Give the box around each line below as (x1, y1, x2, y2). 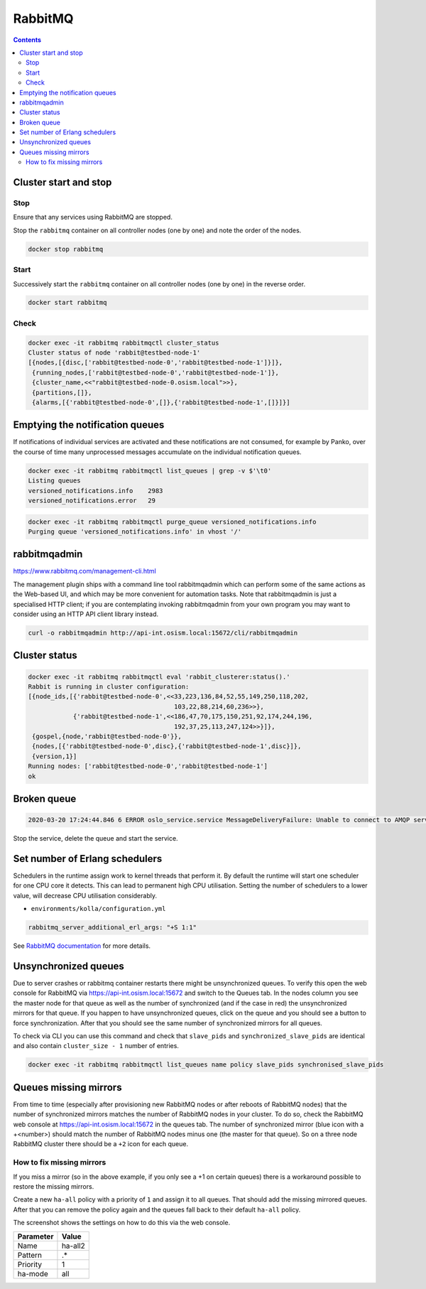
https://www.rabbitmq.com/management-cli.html (13, 567, 156, 576)
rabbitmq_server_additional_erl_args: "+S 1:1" (28, 924, 197, 932)
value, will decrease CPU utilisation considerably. (13, 891, 158, 900)
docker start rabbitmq (28, 298, 107, 307)
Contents (13, 36, 42, 44)
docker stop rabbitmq (28, 245, 104, 253)
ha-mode (17, 1268, 49, 1278)
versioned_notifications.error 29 (28, 497, 156, 505)
